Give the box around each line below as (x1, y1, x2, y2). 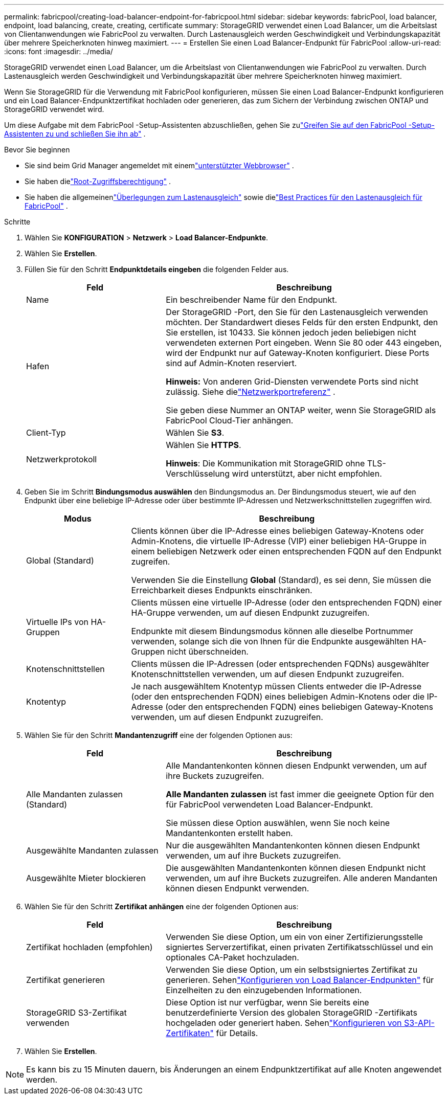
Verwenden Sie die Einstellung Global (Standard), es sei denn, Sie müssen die (131, 575, 431, 585)
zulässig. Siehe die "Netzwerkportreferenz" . (166, 387, 335, 397)
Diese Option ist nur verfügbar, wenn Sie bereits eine (166, 997, 369, 1007)
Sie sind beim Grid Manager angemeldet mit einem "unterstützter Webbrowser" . (25, 161, 294, 170)
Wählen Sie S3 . (166, 428, 225, 438)
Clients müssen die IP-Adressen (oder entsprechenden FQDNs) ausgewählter (131, 659, 430, 669)
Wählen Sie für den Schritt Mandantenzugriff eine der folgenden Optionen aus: (25, 731, 293, 739)
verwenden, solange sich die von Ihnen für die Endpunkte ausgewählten (131, 636, 409, 646)
